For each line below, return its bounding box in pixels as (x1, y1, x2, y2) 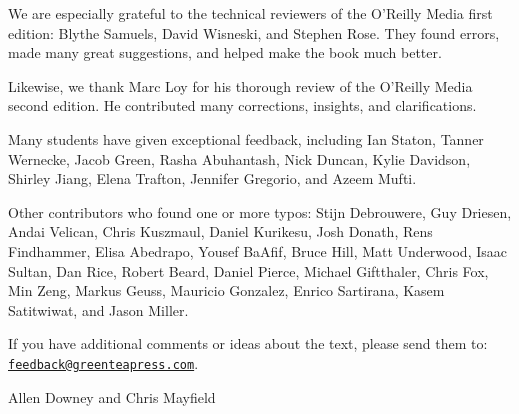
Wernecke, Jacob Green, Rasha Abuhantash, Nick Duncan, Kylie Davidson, (8, 148, 471, 169)
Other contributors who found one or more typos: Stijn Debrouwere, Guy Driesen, (8, 201, 512, 222)
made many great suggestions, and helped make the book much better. (8, 42, 442, 63)
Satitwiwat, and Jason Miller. (8, 299, 189, 320)
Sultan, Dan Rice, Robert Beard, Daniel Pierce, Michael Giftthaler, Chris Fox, (8, 260, 489, 281)
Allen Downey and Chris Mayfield (8, 386, 216, 407)
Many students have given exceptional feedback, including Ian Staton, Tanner (8, 128, 484, 149)
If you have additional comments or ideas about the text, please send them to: (8, 333, 488, 354)
